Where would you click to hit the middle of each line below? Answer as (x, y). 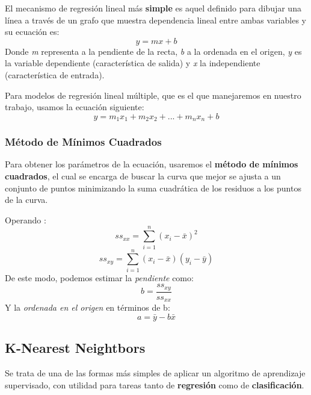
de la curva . (26, 200)
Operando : (26, 219)
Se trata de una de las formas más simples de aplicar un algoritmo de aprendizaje (155, 372)
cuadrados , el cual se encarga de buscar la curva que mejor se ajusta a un (143, 176)
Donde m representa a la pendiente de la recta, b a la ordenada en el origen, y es (153, 51)
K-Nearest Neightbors (75, 348)
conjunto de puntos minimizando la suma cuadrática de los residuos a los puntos (153, 188)
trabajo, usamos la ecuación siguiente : (75, 107)
